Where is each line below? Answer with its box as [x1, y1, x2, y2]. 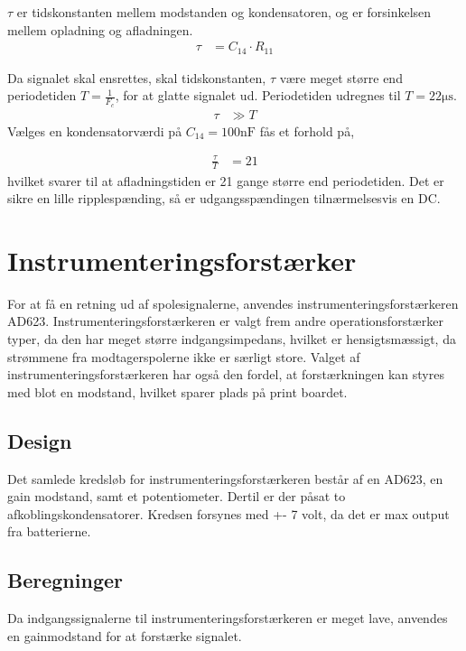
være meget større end [279, 68, 403, 87]
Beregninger [7, 566, 123, 594]
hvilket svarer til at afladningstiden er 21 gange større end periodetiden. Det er [7, 171, 444, 190]
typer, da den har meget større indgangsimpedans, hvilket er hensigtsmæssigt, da [7, 330, 456, 348]
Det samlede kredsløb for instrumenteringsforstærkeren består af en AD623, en [7, 469, 443, 488]
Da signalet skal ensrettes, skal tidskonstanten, [7, 68, 266, 87]
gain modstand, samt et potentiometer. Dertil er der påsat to [7, 487, 346, 506]
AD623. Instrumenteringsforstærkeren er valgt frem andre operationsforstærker [7, 312, 443, 330]
